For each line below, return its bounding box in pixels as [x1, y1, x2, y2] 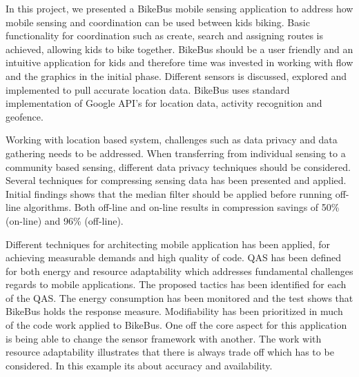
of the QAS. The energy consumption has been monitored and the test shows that [6, 290, 353, 305]
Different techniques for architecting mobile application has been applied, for [6, 236, 330, 251]
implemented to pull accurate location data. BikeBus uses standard [6, 82, 290, 96]
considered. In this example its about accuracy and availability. [6, 358, 273, 372]
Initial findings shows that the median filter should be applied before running [6, 186, 333, 201]
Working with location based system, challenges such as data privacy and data [6, 132, 338, 147]
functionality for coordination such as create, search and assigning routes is [6, 28, 324, 43]
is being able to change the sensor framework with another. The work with [6, 331, 322, 345]
